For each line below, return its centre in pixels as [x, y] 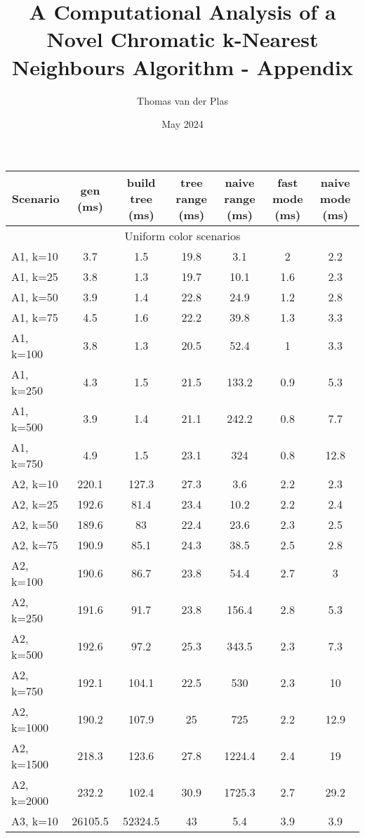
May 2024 [182, 124]
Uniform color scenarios [182, 235]
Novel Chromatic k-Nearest [182, 39]
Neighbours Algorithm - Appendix [182, 66]
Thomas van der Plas [182, 100]
